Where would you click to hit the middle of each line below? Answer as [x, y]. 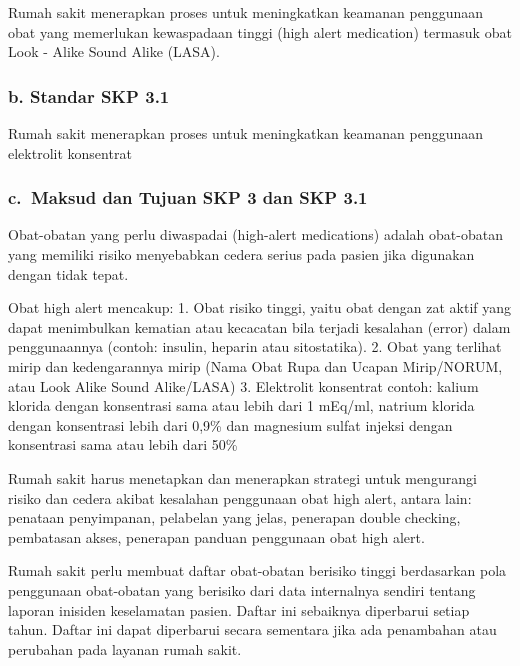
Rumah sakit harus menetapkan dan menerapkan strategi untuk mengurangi [242, 477]
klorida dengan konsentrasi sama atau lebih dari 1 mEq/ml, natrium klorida [241, 405]
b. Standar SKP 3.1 [89, 95]
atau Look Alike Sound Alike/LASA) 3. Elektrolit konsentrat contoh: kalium [243, 385]
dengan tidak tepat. [68, 273]
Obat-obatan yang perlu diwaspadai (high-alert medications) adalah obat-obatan [255, 234]
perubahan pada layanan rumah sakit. [125, 648]
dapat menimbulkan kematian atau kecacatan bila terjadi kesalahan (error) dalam [259, 326]
